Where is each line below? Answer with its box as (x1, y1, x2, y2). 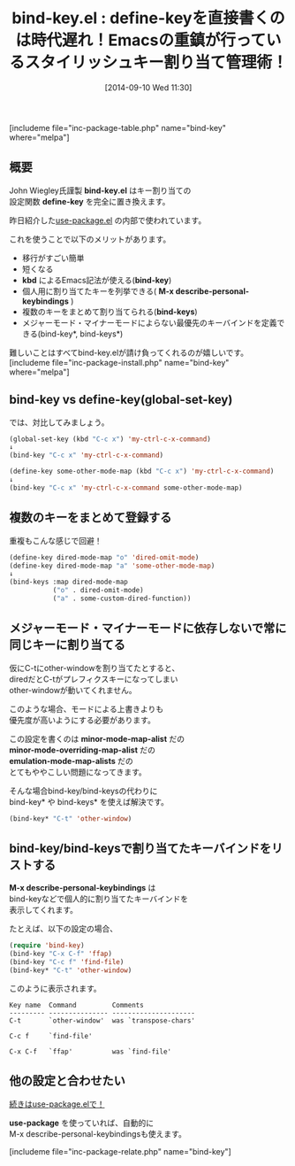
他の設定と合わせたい (9, 1073, 125, 1089)
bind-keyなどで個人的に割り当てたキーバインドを (9, 893, 188, 904)
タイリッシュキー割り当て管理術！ (40, 52, 289, 73)
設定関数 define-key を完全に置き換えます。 (9, 196, 170, 206)
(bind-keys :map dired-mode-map (9, 577, 128, 587)
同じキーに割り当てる (9, 637, 125, 652)
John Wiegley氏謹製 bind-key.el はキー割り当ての (9, 185, 192, 196)
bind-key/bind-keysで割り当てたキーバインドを (9, 840, 272, 855)
